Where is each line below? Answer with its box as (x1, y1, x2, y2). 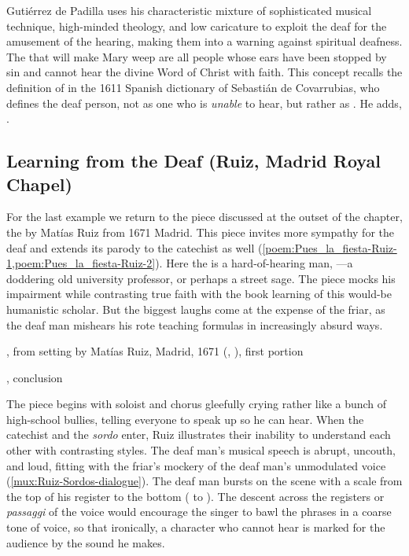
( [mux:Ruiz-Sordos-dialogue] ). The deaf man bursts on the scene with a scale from (6, 473, 403, 489)
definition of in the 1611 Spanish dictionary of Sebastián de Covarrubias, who (6, 79, 380, 95)
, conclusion (6, 369, 63, 385)
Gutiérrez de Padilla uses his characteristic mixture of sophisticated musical (6, 2, 372, 18)
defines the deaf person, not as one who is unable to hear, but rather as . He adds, (6, 94, 402, 111)
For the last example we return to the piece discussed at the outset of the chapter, (6, 208, 403, 225)
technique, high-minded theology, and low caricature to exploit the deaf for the (6, 17, 387, 34)
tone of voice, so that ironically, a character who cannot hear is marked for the (6, 519, 385, 536)
